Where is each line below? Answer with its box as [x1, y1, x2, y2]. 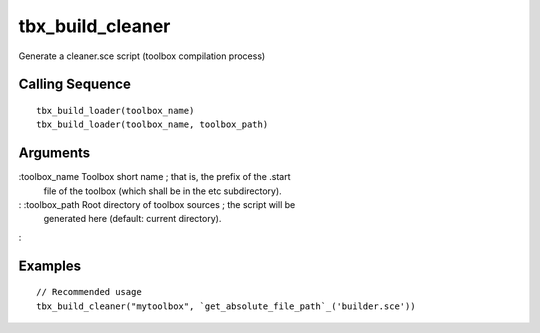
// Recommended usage [36, 286, 142, 298]
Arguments [18, 145, 91, 162]
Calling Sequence [18, 76, 132, 93]
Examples [18, 257, 82, 274]
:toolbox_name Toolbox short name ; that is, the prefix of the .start [18, 171, 291, 183]
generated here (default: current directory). [43, 213, 222, 225]
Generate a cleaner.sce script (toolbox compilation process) [18, 50, 266, 62]
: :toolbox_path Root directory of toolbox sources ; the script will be [18, 199, 296, 211]
